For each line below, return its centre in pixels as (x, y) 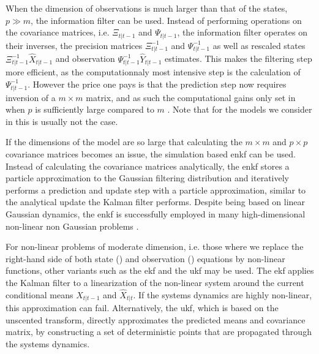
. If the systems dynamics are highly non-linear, (223, 294)
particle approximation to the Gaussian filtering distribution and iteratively (147, 178)
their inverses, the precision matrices (74, 45)
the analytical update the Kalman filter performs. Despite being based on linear (156, 202)
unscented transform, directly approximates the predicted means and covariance (156, 319)
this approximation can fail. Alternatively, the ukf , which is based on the (142, 308)
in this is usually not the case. (62, 121)
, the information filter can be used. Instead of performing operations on (166, 20)
